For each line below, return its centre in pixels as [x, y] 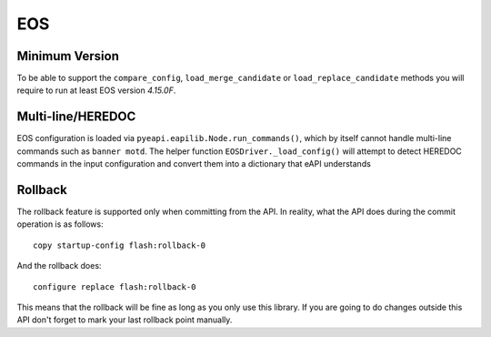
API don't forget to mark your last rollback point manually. [125, 320]
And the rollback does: [59, 266]
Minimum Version [68, 56]
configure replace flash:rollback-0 [115, 286]
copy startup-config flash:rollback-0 [120, 245]
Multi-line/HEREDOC [76, 117]
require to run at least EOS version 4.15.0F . [96, 90]
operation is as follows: [60, 224]
